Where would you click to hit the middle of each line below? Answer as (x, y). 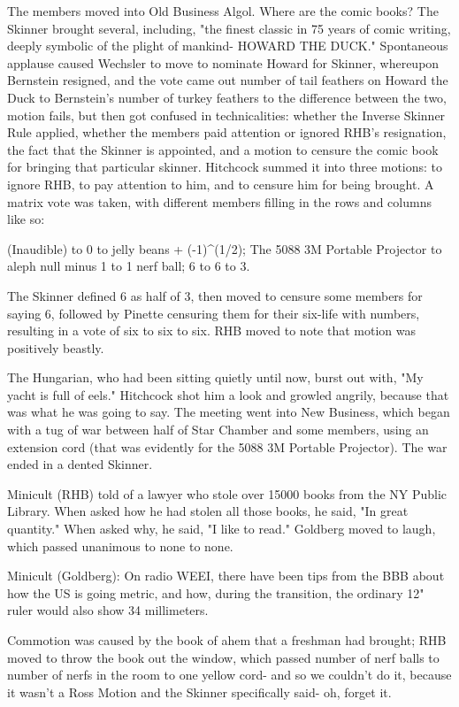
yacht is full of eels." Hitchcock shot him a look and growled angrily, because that (228, 394)
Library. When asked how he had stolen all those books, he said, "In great (208, 511)
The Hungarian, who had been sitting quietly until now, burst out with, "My (215, 377)
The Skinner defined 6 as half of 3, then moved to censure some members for (215, 295)
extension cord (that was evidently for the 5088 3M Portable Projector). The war (227, 446)
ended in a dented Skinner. (80, 464)
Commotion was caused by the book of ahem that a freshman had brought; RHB (227, 640)
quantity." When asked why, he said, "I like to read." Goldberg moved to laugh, (222, 529)
